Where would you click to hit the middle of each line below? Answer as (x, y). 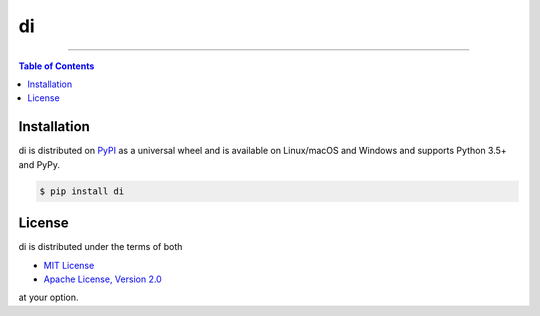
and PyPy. (39, 164)
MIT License (69, 265)
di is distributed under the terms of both (100, 247)
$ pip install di (82, 191)
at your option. (48, 297)
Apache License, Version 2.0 (102, 279)
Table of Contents (56, 66)
